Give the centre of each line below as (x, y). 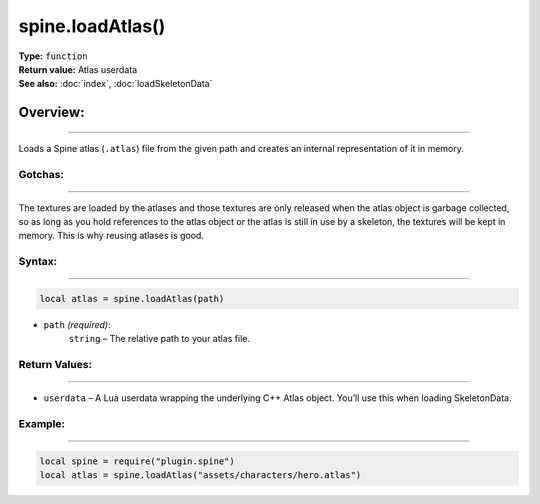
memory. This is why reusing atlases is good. (111, 236)
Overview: (51, 112)
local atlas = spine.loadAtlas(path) (132, 299)
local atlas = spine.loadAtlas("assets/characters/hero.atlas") (200, 475)
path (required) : (77, 324)
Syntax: (38, 262)
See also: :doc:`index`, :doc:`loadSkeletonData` (115, 84)
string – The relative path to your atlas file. (159, 339)
